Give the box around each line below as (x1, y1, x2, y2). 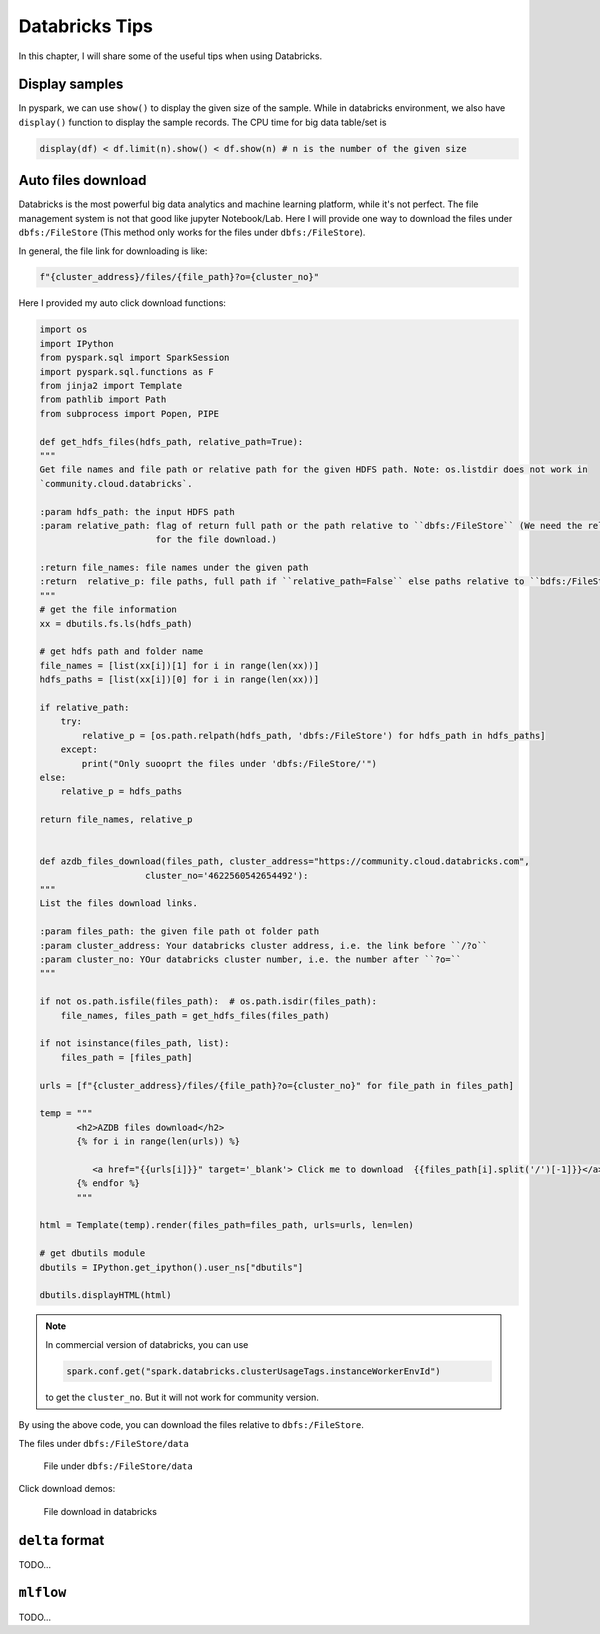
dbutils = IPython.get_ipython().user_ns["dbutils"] (39, 1261, 304, 1273)
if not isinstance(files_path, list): (39, 1038, 230, 1049)
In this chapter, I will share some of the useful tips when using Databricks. (18, 50, 323, 62)
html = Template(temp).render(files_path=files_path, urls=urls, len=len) (39, 1220, 415, 1231)
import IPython (39, 338, 114, 349)
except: (60, 744, 99, 755)
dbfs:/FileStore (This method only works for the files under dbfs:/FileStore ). (18, 226, 366, 239)
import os (39, 324, 88, 335)
